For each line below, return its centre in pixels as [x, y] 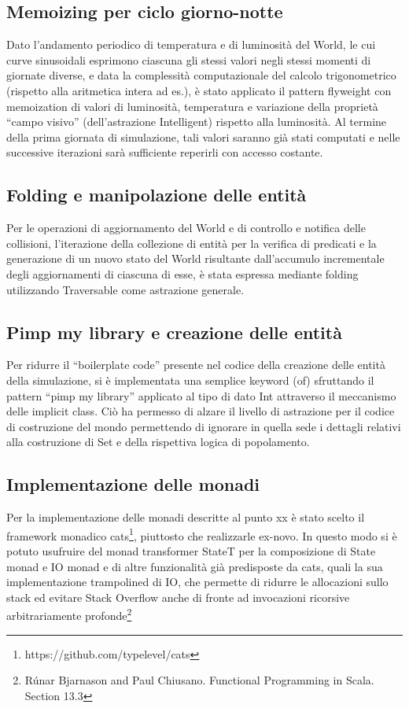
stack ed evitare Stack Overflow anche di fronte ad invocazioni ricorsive [178, 597]
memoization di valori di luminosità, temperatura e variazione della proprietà [192, 106]
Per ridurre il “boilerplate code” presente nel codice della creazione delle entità [196, 365]
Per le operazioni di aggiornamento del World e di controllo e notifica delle [186, 228]
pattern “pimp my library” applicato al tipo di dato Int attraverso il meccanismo [201, 395]
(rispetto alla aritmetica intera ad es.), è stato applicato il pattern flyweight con [199, 90]
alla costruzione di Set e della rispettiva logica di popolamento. [158, 442]
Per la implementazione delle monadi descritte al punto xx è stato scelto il [186, 517]
